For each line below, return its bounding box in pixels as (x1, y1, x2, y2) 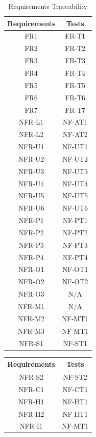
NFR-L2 (19, 129, 44, 139)
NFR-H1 (18, 396, 44, 406)
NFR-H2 (18, 408, 44, 419)
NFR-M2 (18, 313, 45, 323)
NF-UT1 (62, 141, 88, 152)
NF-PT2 (62, 227, 88, 237)
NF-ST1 (63, 338, 88, 348)
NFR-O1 (18, 264, 44, 274)
